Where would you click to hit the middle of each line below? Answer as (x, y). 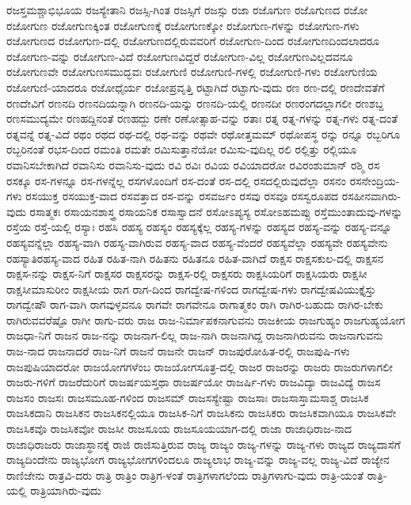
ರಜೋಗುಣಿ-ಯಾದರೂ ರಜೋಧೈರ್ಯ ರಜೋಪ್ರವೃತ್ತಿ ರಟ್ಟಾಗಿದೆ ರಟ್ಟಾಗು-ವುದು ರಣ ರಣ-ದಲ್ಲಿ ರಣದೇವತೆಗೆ (196, 87)
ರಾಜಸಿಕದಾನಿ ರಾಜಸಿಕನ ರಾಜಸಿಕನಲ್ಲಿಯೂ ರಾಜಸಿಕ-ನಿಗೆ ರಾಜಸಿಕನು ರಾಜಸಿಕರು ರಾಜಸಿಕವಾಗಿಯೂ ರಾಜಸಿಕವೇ (202, 413)
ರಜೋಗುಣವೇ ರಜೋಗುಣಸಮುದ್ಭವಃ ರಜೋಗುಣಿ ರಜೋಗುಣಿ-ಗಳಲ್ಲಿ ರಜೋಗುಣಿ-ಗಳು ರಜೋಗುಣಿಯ (192, 72)
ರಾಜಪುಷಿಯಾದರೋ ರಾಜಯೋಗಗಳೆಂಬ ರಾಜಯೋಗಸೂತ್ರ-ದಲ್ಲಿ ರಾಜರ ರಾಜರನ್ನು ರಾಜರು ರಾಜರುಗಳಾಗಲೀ (200, 366)
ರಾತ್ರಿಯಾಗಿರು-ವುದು (66, 490)
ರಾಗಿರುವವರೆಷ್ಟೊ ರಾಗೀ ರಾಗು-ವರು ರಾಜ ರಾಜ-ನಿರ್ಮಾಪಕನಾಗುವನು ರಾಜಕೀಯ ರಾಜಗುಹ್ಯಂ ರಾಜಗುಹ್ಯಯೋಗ (206, 319)
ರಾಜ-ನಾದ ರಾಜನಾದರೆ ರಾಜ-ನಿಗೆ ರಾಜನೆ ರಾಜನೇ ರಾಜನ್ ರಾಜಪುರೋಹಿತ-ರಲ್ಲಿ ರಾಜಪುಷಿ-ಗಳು (178, 351)
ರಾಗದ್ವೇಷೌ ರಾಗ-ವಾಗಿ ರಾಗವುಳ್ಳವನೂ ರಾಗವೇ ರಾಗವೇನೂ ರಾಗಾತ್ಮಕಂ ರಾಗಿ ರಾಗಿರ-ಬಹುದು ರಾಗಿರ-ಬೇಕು (195, 304)
